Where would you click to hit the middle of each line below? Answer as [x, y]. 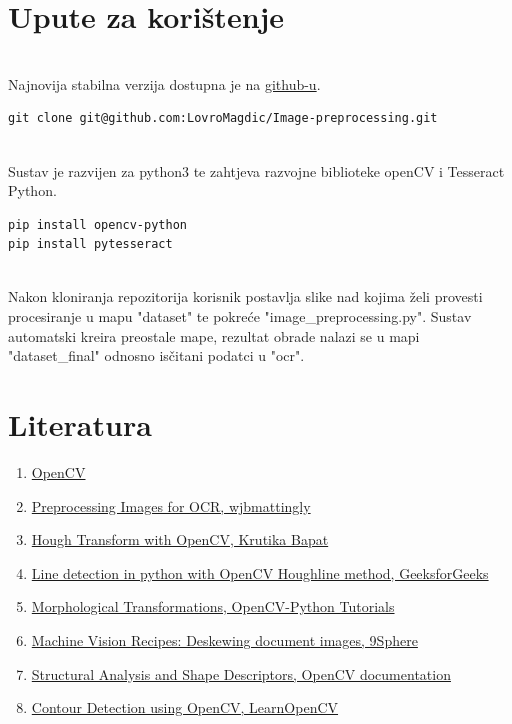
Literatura [80, 424]
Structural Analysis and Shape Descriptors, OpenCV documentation [241, 673]
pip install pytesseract [90, 244]
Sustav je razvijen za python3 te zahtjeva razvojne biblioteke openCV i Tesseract [256, 170]
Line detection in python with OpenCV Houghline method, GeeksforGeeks [260, 572]
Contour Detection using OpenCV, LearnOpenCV [185, 707]
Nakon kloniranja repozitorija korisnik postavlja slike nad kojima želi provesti [245, 296]
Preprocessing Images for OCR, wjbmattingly [171, 505]
